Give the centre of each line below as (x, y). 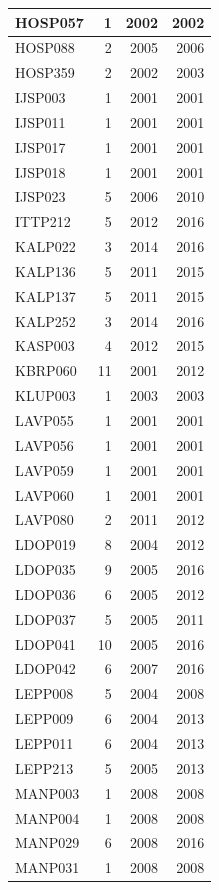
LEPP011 (44, 742)
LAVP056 (44, 444)
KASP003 (45, 345)
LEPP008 (44, 693)
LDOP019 (45, 544)
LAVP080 (44, 519)
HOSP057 (49, 21)
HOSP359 (45, 72)
